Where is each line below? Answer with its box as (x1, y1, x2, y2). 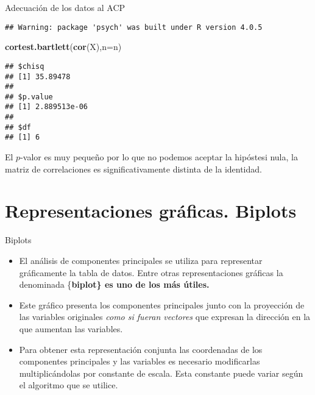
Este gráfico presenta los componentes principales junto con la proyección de (19, 298, 305, 311)
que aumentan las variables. (19, 322, 123, 335)
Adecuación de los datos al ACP (5, 1, 126, 13)
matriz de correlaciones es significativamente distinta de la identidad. (5, 162, 262, 175)
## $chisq (5, 62, 44, 71)
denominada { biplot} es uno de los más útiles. (19, 278, 210, 291)
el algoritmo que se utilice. (19, 379, 118, 391)
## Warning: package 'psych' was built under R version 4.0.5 (5, 23, 263, 32)
